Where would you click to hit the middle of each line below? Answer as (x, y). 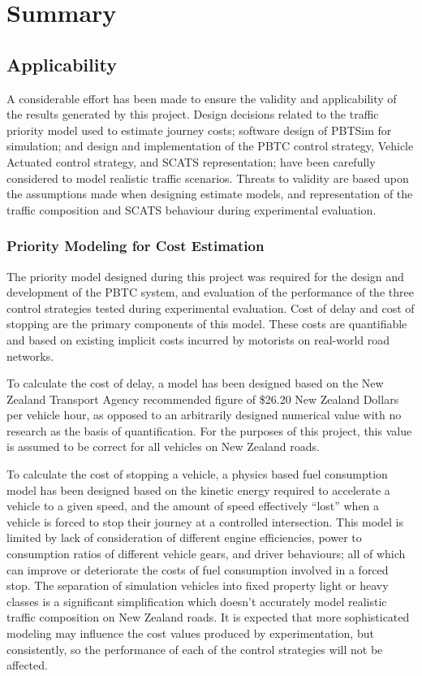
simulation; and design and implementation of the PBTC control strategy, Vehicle (210, 146)
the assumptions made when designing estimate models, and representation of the (210, 194)
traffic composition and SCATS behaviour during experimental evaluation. (192, 209)
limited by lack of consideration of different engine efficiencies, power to (184, 537)
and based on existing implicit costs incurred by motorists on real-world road (198, 339)
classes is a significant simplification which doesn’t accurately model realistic (197, 601)
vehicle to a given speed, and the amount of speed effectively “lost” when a (193, 506)
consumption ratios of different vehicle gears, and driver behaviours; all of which (206, 554)
